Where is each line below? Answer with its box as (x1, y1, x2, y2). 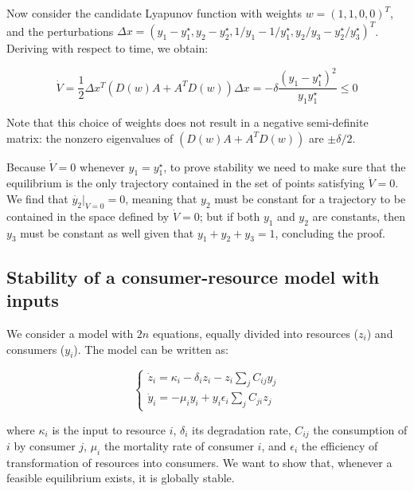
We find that (6, 191, 68, 206)
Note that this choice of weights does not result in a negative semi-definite (6, 114, 369, 131)
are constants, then (312, 207, 406, 224)
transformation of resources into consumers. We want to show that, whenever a (6, 454, 393, 470)
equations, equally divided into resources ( (152, 324, 359, 341)
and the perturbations (6, 22, 114, 39)
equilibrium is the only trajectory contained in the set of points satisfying (6, 175, 365, 191)
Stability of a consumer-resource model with (6, 264, 380, 289)
